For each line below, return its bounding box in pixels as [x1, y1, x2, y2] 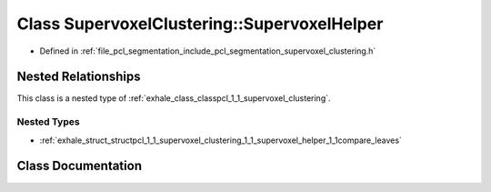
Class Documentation [16, 158, 143, 174]
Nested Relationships [16, 69, 141, 85]
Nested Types [16, 116, 81, 128]
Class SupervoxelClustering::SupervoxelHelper [16, 14, 384, 34]
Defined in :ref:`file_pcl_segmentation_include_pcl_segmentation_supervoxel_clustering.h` [39, 45, 376, 56]
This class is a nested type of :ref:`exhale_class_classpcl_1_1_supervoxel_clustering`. [16, 93, 331, 104]
